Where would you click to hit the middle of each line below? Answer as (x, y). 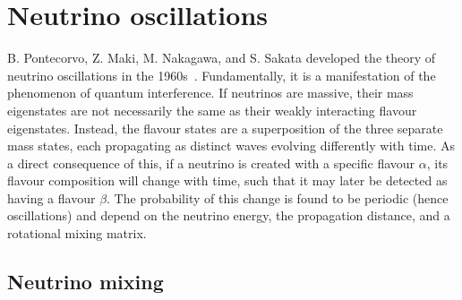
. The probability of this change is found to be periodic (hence (278, 197)
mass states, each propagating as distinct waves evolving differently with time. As (231, 146)
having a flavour (51, 197)
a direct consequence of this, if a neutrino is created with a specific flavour (211, 163)
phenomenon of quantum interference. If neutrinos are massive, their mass (210, 93)
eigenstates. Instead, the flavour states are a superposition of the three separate (225, 128)
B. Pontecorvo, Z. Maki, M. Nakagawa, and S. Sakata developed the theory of (222, 58)
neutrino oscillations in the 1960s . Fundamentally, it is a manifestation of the (222, 75)
